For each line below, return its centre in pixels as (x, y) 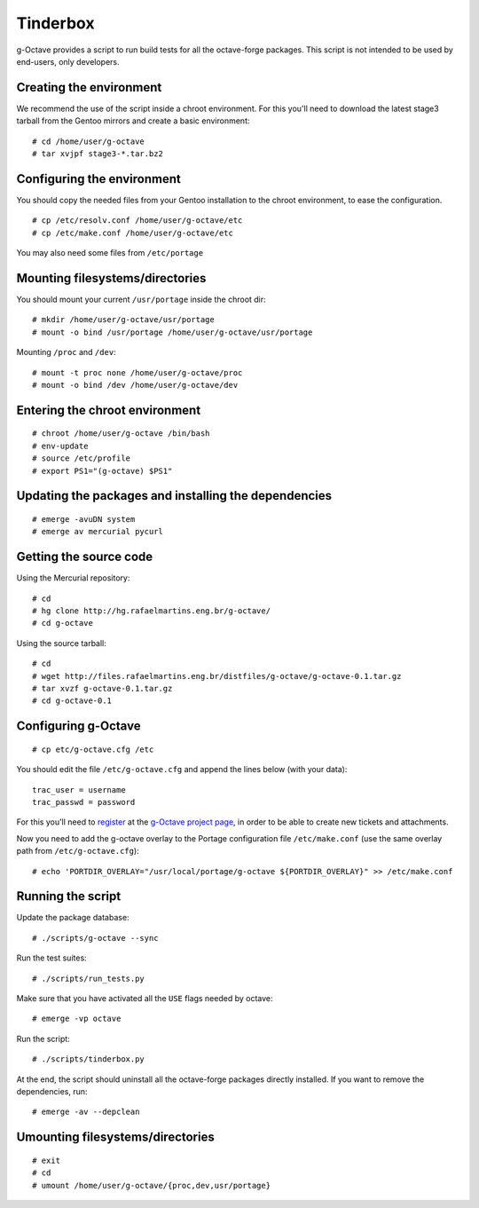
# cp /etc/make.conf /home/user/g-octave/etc (133, 233)
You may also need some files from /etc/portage (110, 253)
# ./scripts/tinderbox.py (89, 1059)
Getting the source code (85, 557)
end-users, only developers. (68, 61)
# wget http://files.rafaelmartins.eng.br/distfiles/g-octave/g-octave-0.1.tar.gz (217, 676)
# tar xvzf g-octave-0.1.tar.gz (102, 688)
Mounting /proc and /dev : (66, 352)
